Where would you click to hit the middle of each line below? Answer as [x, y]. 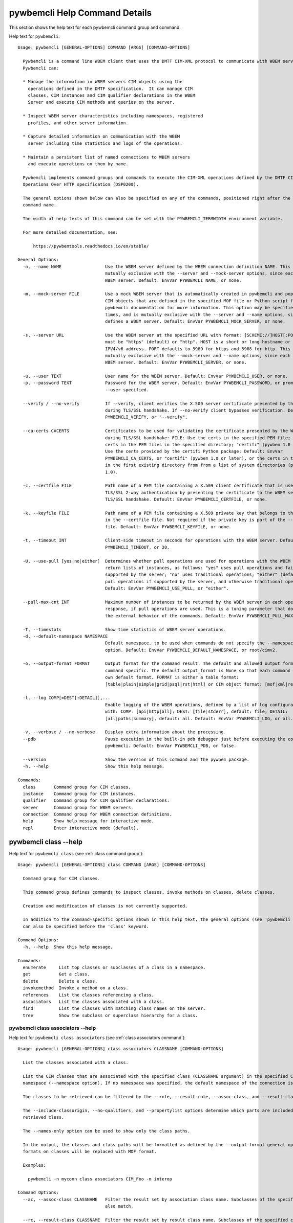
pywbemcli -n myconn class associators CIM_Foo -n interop [100, 1179]
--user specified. [127, 390]
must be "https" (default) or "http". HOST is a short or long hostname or [198, 342]
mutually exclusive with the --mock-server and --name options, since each [198, 355]
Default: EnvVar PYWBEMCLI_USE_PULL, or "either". [167, 589]
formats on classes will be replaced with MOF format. [90, 1152]
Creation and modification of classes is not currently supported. [105, 906]
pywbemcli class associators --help [52, 1028]
